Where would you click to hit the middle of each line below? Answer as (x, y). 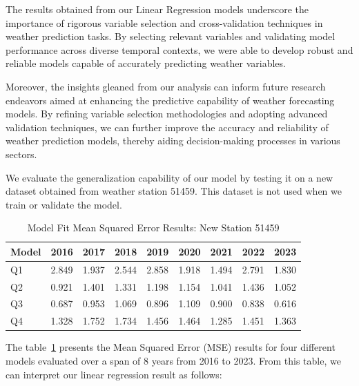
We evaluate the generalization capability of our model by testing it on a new (169, 177)
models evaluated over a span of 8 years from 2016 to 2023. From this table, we (173, 360)
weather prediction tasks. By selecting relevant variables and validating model (171, 36)
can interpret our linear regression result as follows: (114, 374)
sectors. (21, 154)
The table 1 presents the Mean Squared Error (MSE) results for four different (171, 347)
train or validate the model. (64, 204)
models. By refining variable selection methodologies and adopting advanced (167, 114)
